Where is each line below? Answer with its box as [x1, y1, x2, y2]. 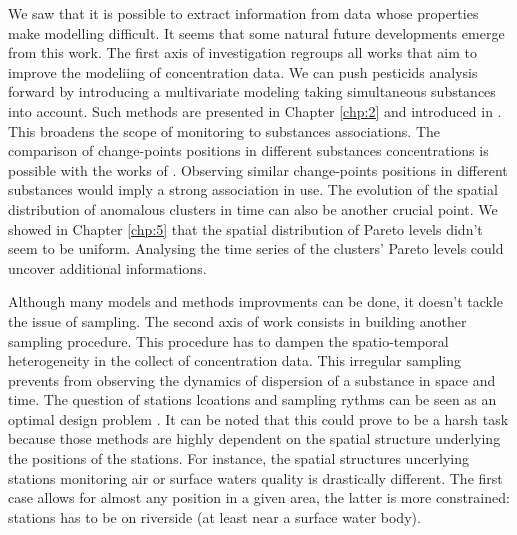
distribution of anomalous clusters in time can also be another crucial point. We [8, 198, 498, 219]
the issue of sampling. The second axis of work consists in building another [8, 310, 467, 331]
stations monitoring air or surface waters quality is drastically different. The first [8, 467, 503, 488]
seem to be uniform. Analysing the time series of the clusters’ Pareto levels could [8, 238, 504, 259]
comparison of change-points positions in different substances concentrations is [8, 140, 489, 161]
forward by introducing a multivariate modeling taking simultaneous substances [8, 81, 496, 102]
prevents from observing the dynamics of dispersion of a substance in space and [8, 369, 496, 390]
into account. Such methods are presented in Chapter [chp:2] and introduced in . [8, 100, 502, 121]
